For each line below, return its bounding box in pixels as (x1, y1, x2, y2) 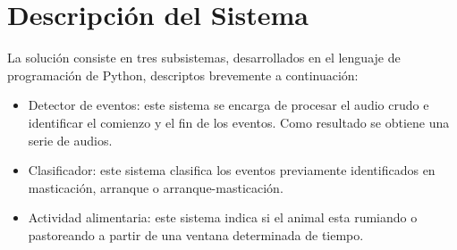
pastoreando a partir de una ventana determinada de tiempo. (28, 225, 364, 244)
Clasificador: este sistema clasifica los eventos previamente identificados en (28, 161, 436, 179)
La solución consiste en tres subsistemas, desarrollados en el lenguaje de (7, 48, 401, 67)
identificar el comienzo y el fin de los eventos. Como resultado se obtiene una (28, 112, 450, 131)
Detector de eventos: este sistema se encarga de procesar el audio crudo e (28, 96, 429, 114)
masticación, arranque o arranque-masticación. (28, 178, 284, 196)
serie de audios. (28, 130, 113, 149)
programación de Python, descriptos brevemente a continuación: (7, 65, 359, 84)
